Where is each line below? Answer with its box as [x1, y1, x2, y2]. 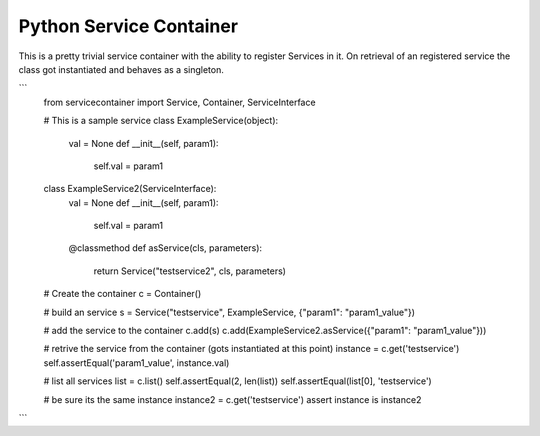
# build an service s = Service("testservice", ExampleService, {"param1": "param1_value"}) [43, 306, 415, 318]
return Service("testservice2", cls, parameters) [93, 265, 287, 277]
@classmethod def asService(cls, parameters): [68, 242, 263, 254]
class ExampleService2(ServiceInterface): [43, 183, 217, 195]
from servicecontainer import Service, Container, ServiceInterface [43, 96, 316, 108]
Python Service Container [18, 15, 239, 37]
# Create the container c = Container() [43, 288, 202, 300]
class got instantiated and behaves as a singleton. [18, 63, 224, 75]
